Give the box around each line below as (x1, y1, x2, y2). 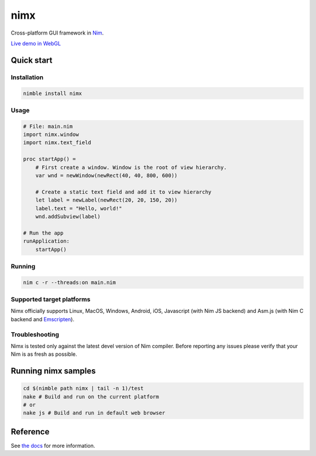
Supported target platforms (11, 295, 91, 303)
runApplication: (23, 238, 70, 244)
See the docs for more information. (11, 442, 95, 449)
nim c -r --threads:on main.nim (23, 279, 116, 285)
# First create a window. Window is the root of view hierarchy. (35, 164, 227, 171)
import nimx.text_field (23, 139, 92, 146)
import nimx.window (23, 131, 79, 138)
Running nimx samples (11, 366, 96, 376)
